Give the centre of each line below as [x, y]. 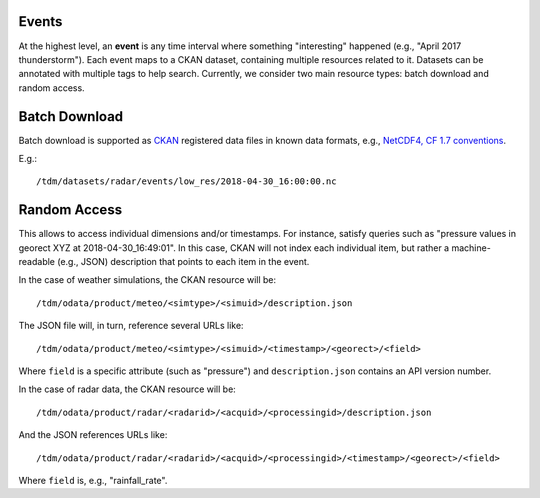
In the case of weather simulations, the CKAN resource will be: [147, 280]
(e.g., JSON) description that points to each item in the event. [183, 262]
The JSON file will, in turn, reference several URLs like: [131, 326]
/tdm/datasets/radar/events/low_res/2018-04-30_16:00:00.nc [186, 181]
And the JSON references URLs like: [93, 435]
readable [36, 262]
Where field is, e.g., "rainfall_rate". [93, 480]
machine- [471, 247]
